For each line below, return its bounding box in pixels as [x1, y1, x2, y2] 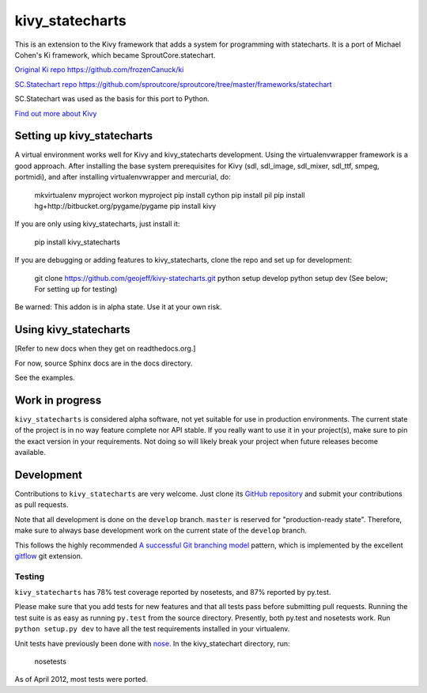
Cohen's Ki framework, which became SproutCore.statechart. [14, 50, 216, 59]
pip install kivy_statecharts [34, 237, 120, 247]
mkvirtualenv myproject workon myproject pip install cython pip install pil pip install [34, 190, 305, 199]
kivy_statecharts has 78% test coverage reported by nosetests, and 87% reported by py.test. [14, 588, 331, 597]
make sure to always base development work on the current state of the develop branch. [14, 526, 308, 536]
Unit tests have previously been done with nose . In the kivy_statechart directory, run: [14, 638, 290, 648]
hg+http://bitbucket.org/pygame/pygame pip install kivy [34, 201, 217, 210]
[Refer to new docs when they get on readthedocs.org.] [14, 344, 196, 354]
